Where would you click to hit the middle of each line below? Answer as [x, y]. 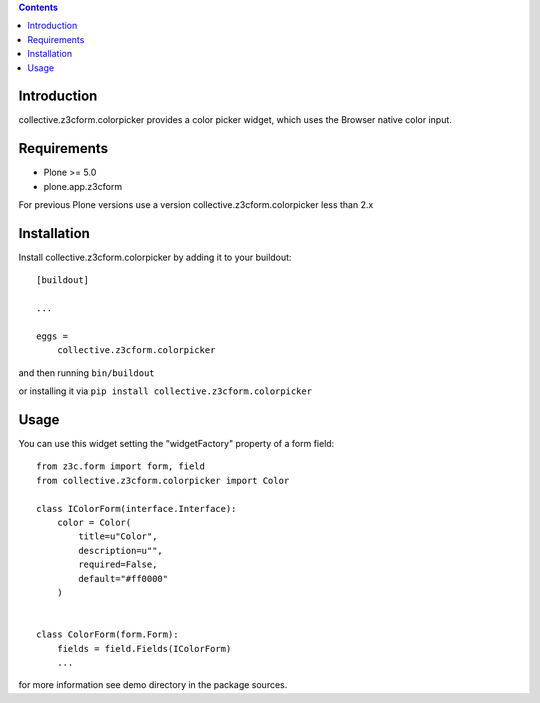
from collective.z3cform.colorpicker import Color [163, 480]
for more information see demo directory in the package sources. [153, 685]
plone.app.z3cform [83, 186]
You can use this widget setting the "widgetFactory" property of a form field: [176, 444]
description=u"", [121, 550]
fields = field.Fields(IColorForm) [144, 648]
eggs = [52, 336]
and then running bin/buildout [86, 372]
